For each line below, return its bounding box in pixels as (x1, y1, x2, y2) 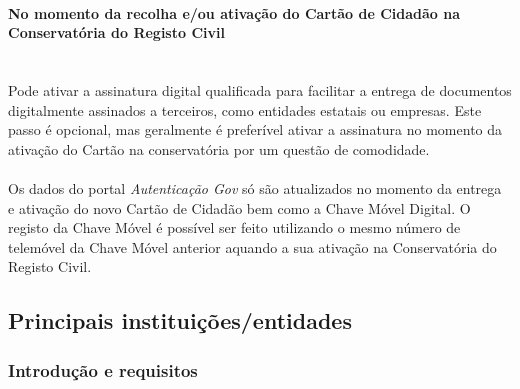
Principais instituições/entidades (8, 305, 352, 336)
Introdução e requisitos (8, 357, 198, 382)
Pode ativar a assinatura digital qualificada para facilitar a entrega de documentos (8, 79, 512, 100)
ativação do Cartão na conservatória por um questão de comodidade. (8, 138, 430, 159)
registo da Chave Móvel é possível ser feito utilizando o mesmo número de (8, 217, 461, 238)
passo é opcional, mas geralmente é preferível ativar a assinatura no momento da (8, 119, 503, 140)
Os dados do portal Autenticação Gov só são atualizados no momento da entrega (8, 177, 502, 198)
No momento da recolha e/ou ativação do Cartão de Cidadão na (8, 2, 461, 23)
